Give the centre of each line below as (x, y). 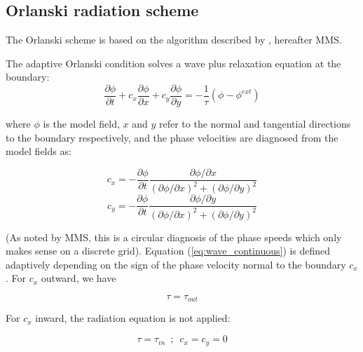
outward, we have (78, 278)
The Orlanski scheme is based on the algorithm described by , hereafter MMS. (174, 40)
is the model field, (81, 124)
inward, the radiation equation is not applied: (133, 318)
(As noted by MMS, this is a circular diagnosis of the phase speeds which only (174, 237)
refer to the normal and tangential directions (255, 124)
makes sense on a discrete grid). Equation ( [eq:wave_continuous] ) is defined (168, 251)
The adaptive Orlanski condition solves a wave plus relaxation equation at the (173, 63)
